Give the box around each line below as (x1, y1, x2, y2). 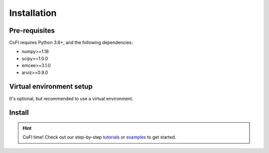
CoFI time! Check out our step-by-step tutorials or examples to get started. (22, 134, 176, 140)
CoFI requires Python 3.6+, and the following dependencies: (9, 40, 133, 46)
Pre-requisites (9, 26, 55, 35)
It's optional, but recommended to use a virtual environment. (9, 95, 134, 101)
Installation (9, 7, 57, 18)
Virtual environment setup (9, 82, 93, 91)
